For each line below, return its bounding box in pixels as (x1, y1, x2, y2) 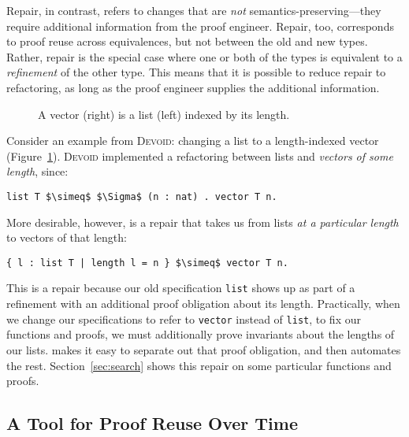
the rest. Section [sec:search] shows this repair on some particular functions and (6, 357, 392, 373)
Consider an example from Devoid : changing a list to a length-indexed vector (6, 132, 379, 149)
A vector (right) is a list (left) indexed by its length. (38, 106, 290, 122)
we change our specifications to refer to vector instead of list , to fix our (6, 310, 361, 327)
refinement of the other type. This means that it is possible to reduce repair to (6, 64, 386, 80)
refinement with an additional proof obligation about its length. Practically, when (6, 295, 400, 312)
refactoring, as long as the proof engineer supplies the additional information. (6, 79, 380, 95)
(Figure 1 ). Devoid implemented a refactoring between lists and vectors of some (6, 147, 393, 164)
